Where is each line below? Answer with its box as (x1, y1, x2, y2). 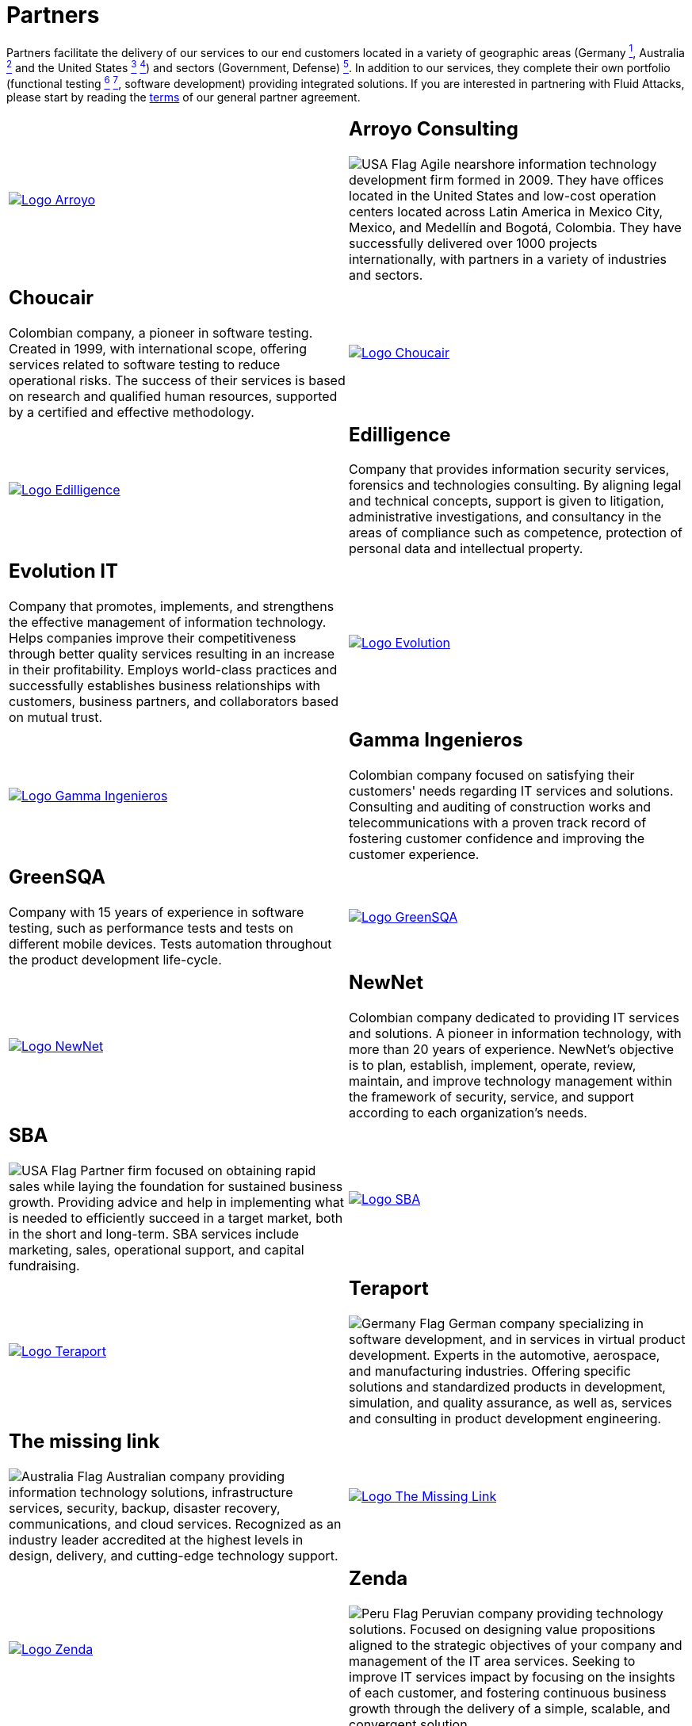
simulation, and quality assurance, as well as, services (349, 1394, 672, 1411)
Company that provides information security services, (349, 461, 670, 478)
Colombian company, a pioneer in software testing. (9, 324, 313, 341)
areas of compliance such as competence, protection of (349, 525, 682, 541)
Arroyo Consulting (349, 116, 518, 140)
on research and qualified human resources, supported (9, 388, 338, 404)
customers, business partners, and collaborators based (9, 693, 338, 710)
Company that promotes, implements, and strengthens (9, 598, 335, 615)
